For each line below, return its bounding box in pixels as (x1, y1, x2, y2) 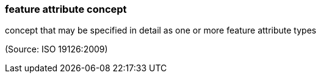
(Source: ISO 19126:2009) (5, 44, 108, 55)
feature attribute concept (5, 3, 127, 15)
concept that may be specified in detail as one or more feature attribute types (5, 25, 317, 36)
